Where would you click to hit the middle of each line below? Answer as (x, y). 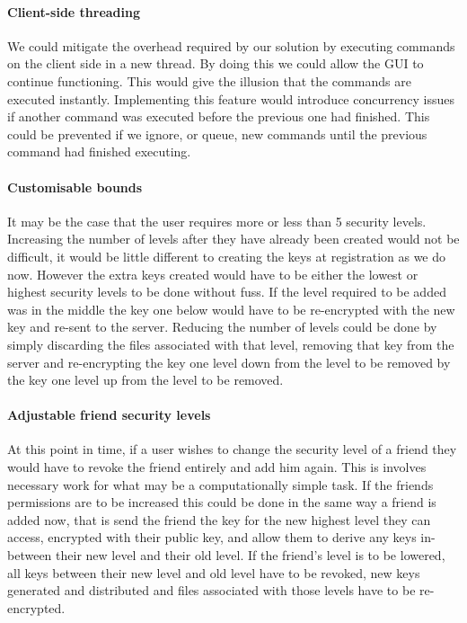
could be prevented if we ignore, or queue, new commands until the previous (217, 133)
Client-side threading (74, 11)
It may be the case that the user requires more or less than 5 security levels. (217, 221)
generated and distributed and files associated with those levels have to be (211, 590)
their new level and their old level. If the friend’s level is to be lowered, (251, 555)
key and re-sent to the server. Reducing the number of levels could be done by (222, 327)
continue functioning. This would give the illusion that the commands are (209, 80)
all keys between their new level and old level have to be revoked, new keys (214, 572)
